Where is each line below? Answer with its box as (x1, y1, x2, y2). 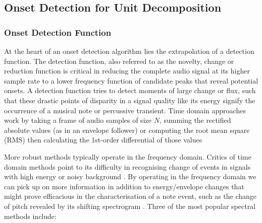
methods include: (4, 210, 57, 221)
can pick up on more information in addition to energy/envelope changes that (4, 181, 244, 191)
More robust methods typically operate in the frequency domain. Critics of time (4, 151, 251, 162)
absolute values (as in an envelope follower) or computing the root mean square (4, 124, 250, 135)
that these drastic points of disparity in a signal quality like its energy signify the (4, 95, 255, 105)
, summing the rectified (159, 115, 231, 125)
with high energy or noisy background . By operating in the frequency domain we (4, 171, 256, 182)
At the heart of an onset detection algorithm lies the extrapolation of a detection (4, 46, 254, 56)
